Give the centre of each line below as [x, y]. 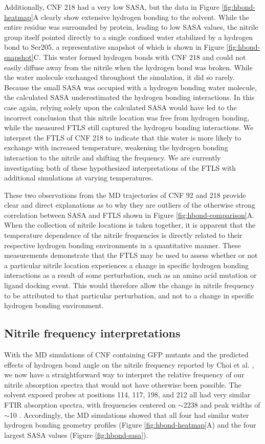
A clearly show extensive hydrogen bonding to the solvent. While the [141, 17]
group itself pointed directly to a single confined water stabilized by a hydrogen [129, 37]
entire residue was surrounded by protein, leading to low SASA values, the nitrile [131, 27]
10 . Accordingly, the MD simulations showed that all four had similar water [129, 415]
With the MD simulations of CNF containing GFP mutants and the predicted [126, 355]
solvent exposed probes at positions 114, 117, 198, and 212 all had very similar [127, 395]
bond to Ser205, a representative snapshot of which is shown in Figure [114, 47]
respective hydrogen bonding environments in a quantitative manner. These [123, 245]
